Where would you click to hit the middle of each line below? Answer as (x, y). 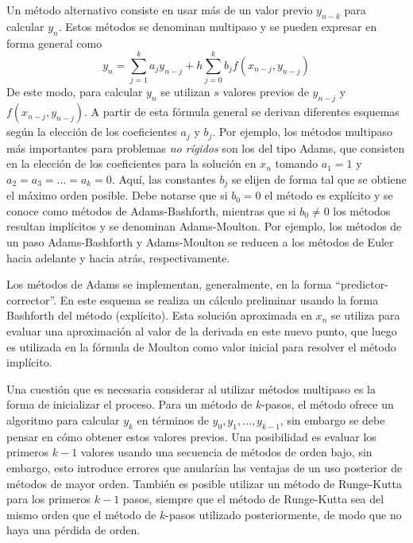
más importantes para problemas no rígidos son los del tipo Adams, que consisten (206, 147)
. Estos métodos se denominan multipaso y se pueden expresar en (218, 26)
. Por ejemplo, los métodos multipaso (303, 132)
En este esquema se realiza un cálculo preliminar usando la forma (219, 299)
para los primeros (49, 499)
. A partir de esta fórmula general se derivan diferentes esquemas (242, 112)
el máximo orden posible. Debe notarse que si (117, 195)
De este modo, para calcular (75, 92)
